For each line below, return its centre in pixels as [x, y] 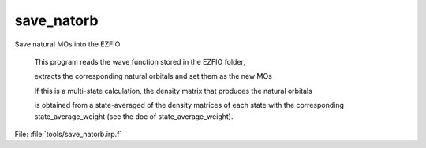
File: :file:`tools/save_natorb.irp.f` [68, 134]
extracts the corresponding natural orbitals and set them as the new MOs [153, 76]
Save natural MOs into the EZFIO [67, 44]
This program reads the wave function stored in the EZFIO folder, [140, 61]
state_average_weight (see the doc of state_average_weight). [134, 116]
